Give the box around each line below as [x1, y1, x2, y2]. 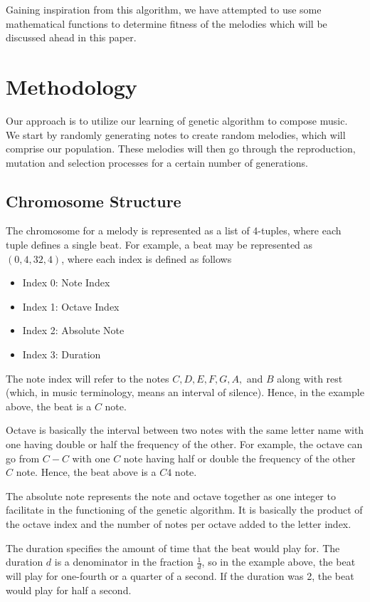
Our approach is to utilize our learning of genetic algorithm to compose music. [6, 113, 348, 128]
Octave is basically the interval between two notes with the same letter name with [6, 422, 364, 437]
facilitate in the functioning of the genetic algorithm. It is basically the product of [6, 502, 363, 517]
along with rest [277, 370, 343, 385]
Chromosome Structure [6, 190, 181, 212]
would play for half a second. [6, 582, 132, 597]
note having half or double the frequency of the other [123, 450, 356, 465]
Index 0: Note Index [22, 275, 110, 290]
